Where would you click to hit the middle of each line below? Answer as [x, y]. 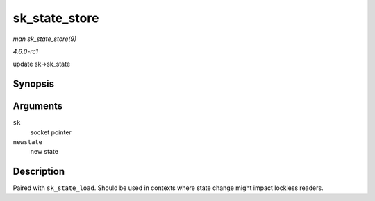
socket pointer [51, 132]
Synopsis [34, 84]
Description [39, 172]
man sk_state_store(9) [45, 39]
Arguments [38, 106]
